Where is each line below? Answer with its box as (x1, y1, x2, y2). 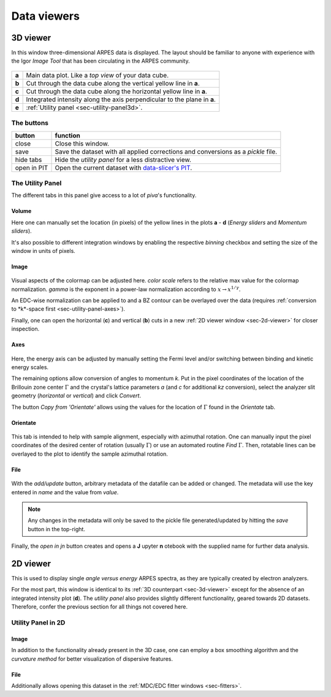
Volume (11, 208, 32, 215)
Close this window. (55, 139, 110, 147)
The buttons (11, 119, 49, 127)
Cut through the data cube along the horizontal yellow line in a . (26, 87, 208, 95)
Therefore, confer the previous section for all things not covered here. (11, 603, 188, 610)
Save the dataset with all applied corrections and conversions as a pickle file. (55, 147, 278, 156)
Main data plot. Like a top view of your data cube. (26, 71, 169, 79)
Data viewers (11, 9, 80, 23)
